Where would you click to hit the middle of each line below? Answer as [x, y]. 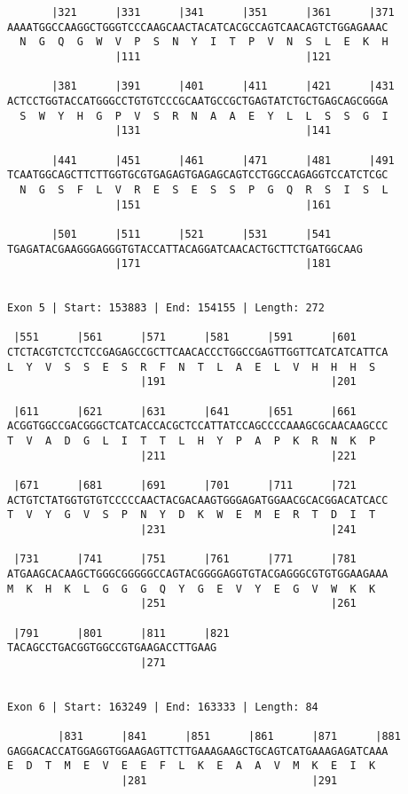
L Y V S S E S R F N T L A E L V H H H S [192, 367]
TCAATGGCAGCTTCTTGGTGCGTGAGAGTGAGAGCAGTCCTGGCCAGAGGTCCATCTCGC [198, 175]
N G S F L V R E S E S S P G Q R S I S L [204, 189]
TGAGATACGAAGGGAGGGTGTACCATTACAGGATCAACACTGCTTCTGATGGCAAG [185, 249]
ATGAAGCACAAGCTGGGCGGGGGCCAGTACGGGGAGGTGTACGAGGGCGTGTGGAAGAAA [198, 574]
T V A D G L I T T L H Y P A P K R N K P [192, 441]
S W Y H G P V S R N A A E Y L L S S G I [204, 116]
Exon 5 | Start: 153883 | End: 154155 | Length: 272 [166, 308]
